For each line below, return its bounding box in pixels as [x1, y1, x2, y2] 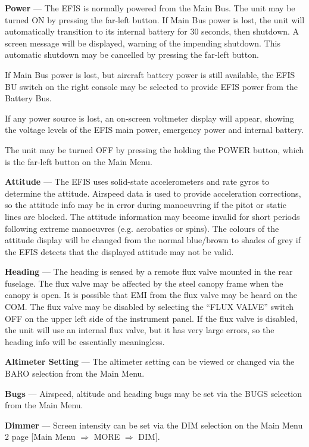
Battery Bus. [5, 92, 52, 104]
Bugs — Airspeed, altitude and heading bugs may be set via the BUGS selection [5, 387, 302, 399]
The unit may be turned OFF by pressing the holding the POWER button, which [5, 143, 304, 156]
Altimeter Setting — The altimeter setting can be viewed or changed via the [5, 355, 295, 368]
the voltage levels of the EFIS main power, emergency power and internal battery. [5, 123, 304, 136]
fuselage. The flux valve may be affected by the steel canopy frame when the [5, 277, 283, 289]
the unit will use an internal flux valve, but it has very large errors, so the [5, 324, 274, 336]
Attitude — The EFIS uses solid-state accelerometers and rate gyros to [5, 175, 270, 188]
